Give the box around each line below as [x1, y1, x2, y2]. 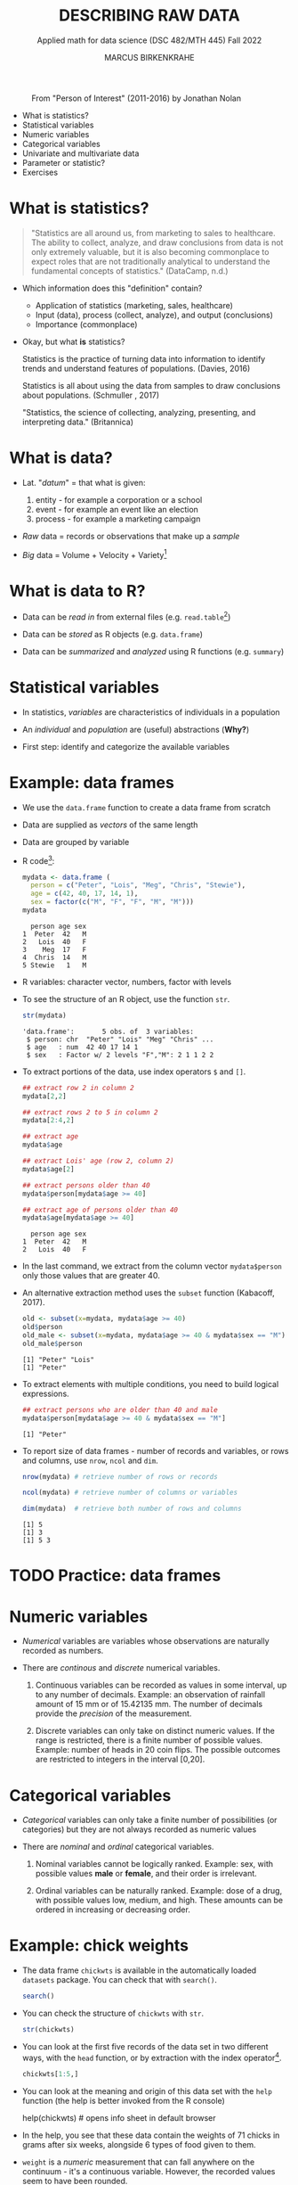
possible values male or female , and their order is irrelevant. [35, 1869, 258, 1879]
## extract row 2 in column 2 [21, 1083, 135, 1092]
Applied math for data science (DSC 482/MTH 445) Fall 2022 [36, 35, 262, 45]
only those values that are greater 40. [21, 1270, 160, 1281]
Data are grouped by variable [21, 836, 130, 847]
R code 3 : [21, 853, 55, 866]
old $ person [21, 1323, 63, 1332]
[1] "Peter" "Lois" [21, 1355, 95, 1364]
